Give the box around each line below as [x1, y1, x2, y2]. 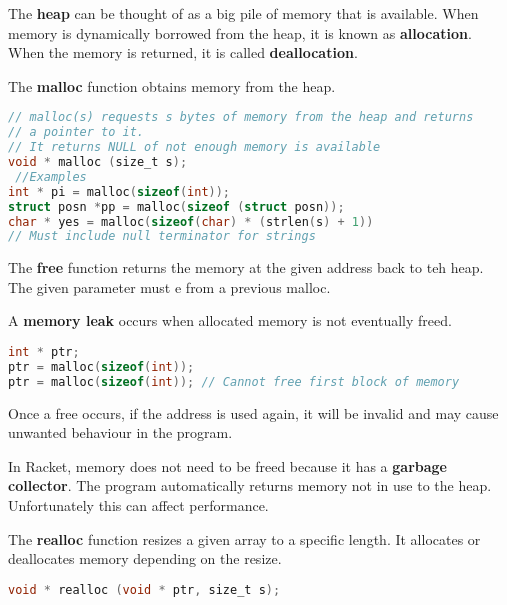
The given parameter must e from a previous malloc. [8, 276, 331, 297]
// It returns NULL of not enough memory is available [8, 140, 381, 155]
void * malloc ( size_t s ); [8, 155, 188, 169]
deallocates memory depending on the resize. [8, 548, 282, 569]
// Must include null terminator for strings [8, 229, 316, 244]
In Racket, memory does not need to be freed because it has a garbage [8, 455, 447, 476]
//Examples [15, 169, 87, 184]
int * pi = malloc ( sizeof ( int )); [8, 184, 231, 199]
